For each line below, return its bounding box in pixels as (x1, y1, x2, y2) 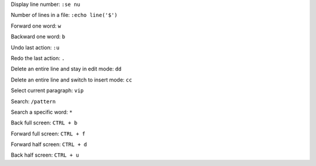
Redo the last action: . (11, 55, 65, 62)
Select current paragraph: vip (11, 87, 84, 94)
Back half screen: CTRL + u (11, 151, 79, 158)
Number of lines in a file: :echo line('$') (11, 12, 118, 19)
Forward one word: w (11, 22, 61, 29)
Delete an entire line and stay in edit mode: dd (11, 65, 122, 73)
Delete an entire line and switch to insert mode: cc (11, 76, 132, 83)
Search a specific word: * (11, 109, 73, 116)
